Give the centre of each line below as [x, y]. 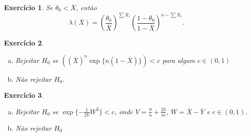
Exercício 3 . [24, 95]
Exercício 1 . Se [28, 7]
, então [86, 7]
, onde [124, 111]
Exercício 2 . [24, 43]
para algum [179, 60]
